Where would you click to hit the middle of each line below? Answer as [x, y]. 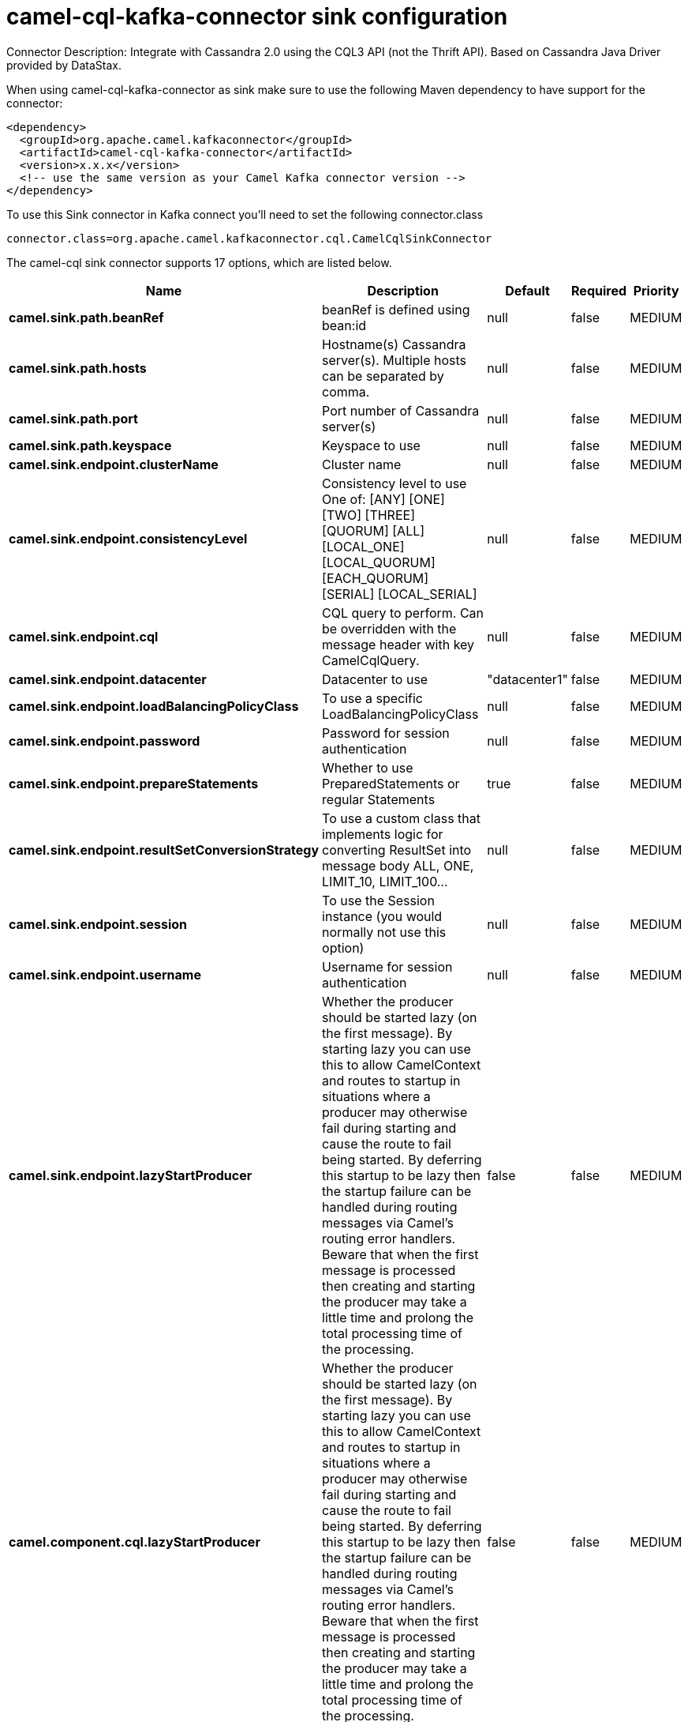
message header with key [398, 644]
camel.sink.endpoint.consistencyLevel [128, 538]
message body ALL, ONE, [398, 865]
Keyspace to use [371, 445]
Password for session [386, 733]
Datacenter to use [375, 679]
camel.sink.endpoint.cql [84, 636]
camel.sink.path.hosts [78, 368]
